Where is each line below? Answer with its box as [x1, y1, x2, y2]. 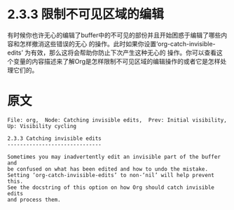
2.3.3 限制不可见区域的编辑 [7, 6, 165, 22]
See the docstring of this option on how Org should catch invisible [7, 183, 215, 191]
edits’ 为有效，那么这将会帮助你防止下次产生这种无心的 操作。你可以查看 [7, 48, 217, 57]
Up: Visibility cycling [7, 122, 77, 129]
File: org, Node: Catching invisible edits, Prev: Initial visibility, [7, 116, 228, 123]
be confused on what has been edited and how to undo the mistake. [7, 165, 209, 172]
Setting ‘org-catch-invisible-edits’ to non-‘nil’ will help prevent [7, 171, 215, 178]
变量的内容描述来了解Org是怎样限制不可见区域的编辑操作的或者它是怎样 [13, 57, 221, 65]
